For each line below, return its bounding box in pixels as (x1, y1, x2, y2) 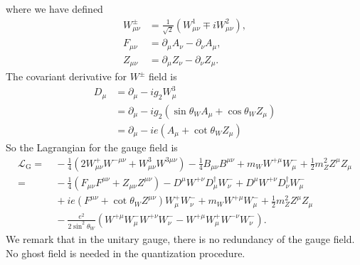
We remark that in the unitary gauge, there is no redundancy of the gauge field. (6, 231, 355, 246)
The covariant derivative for (6, 69, 127, 84)
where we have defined (6, 1, 103, 16)
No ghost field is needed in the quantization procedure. (6, 245, 245, 260)
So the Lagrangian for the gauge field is (6, 139, 178, 154)
